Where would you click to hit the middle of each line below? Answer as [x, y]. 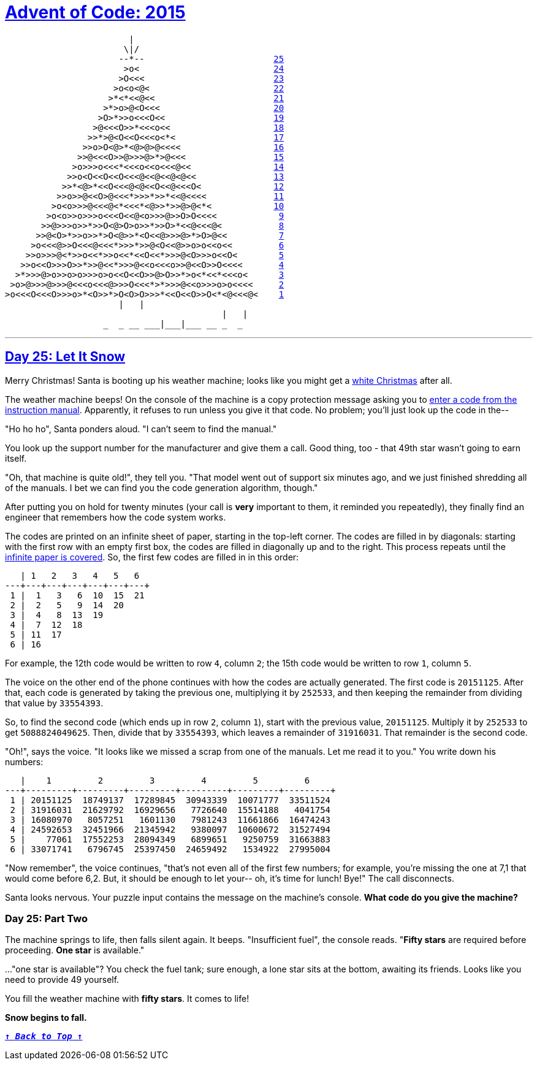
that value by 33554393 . [54, 703]
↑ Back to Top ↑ [44, 1036]
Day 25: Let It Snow [65, 357]
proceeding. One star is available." [75, 950]
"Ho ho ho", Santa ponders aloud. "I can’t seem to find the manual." [141, 429]
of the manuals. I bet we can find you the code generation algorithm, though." [162, 487]
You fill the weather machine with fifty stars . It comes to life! [127, 999]
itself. [16, 458]
